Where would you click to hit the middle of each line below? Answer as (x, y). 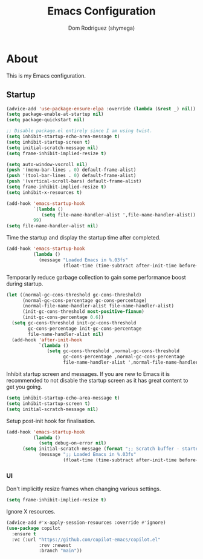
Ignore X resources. (31, 512)
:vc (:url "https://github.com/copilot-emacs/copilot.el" (86, 540)
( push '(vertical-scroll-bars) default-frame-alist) (74, 181)
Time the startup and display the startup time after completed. (84, 238)
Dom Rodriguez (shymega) (101, 28)
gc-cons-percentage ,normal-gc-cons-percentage (124, 357)
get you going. (24, 387)
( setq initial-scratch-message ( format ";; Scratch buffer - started (111, 449)
